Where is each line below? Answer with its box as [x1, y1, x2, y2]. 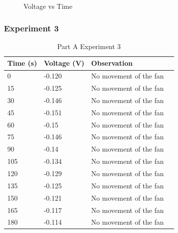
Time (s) [7, 58, 37, 68]
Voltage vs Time [23, 1, 73, 11]
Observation [91, 58, 133, 68]
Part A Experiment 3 [57, 41, 121, 51]
